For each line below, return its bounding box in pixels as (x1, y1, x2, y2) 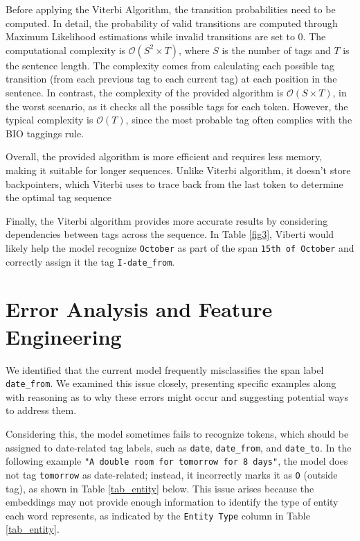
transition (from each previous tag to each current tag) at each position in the (6, 71, 337, 86)
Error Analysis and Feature (6, 295, 273, 323)
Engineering (6, 322, 122, 350)
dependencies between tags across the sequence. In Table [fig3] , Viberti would (6, 227, 334, 241)
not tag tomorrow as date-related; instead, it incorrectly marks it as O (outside (6, 467, 338, 481)
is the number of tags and (222, 42, 331, 57)
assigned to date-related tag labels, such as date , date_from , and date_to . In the (6, 440, 352, 454)
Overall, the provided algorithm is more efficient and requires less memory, (6, 149, 323, 164)
